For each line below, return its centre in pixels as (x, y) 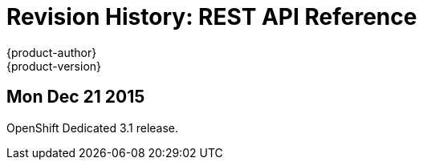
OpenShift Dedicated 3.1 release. (93, 128)
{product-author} (52, 52)
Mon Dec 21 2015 (76, 97)
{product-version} (54, 66)
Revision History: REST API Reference (212, 17)
